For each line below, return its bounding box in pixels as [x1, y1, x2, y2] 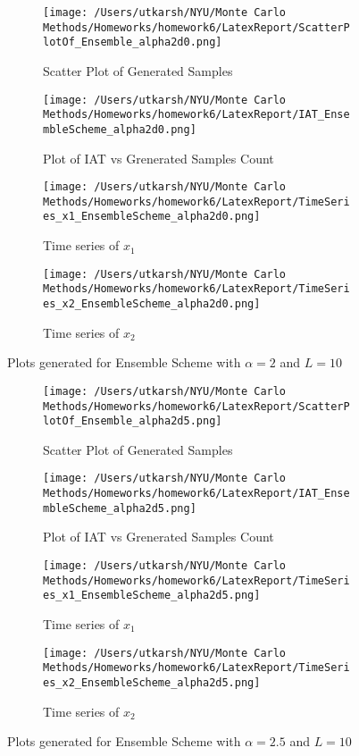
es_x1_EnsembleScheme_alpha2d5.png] [43, 589, 261, 602]
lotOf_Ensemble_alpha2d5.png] [43, 415, 222, 428]
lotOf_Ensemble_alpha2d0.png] [43, 36, 222, 49]
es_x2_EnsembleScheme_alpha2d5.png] [43, 676, 261, 689]
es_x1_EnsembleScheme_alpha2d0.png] [43, 210, 261, 223]
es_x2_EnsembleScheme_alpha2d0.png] [43, 298, 261, 310]
